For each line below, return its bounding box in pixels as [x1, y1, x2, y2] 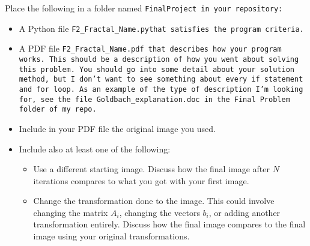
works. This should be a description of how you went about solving [19, 55, 299, 64]
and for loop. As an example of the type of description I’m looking [19, 85, 303, 94]
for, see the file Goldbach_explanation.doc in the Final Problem [19, 95, 290, 104]
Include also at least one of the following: [19, 142, 171, 155]
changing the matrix [33, 206, 108, 218]
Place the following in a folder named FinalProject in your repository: [5, 2, 283, 14]
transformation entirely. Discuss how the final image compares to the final [33, 218, 306, 230]
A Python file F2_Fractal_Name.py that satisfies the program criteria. [19, 22, 304, 34]
